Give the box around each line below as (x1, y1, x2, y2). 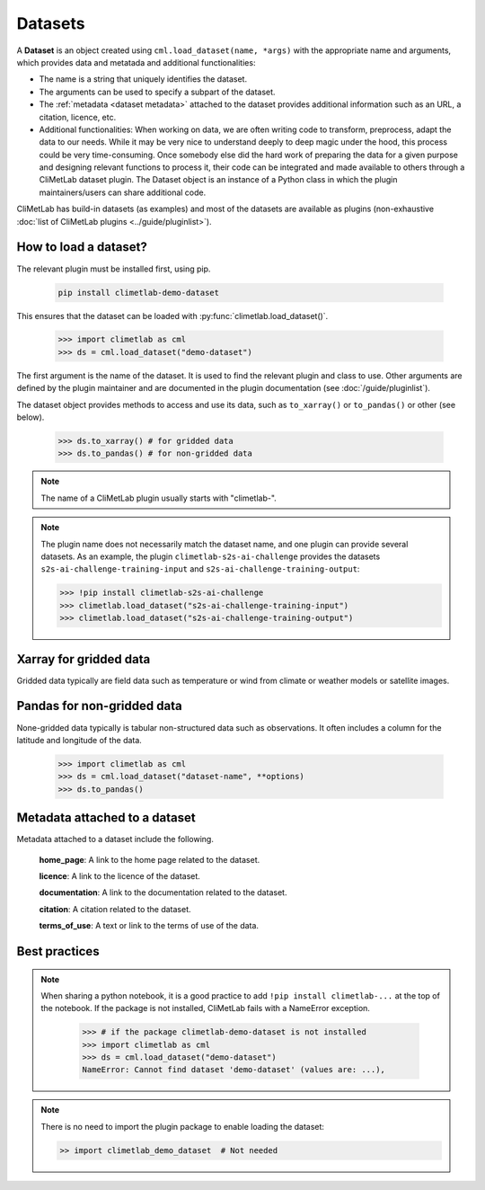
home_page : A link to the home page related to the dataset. (39, 854, 260, 865)
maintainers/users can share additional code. (39, 187, 207, 198)
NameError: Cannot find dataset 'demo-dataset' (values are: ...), (82, 1065, 386, 1075)
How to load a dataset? (16, 239, 147, 255)
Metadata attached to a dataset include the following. (16, 834, 215, 845)
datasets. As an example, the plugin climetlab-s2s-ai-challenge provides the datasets (40, 551, 381, 562)
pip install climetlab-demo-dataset (57, 288, 220, 297)
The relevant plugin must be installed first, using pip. (16, 263, 211, 274)
